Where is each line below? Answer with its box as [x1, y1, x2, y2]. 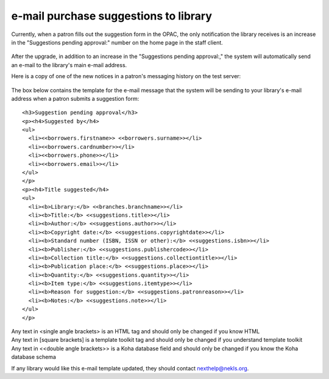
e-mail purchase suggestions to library [11, 9, 213, 23]
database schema [11, 353, 56, 361]
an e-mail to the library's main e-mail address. [11, 61, 127, 68]
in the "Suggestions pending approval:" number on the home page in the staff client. [11, 38, 224, 46]
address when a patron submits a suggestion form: [11, 95, 140, 102]
